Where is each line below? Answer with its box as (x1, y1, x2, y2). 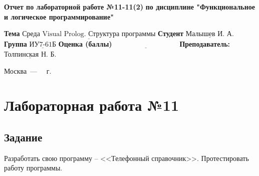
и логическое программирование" (4, 11, 114, 22)
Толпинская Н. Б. (4, 51, 57, 58)
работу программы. (4, 162, 63, 173)
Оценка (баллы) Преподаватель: (58, 39, 230, 49)
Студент (158, 28, 184, 39)
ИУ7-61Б (29, 41, 57, 49)
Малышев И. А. (185, 31, 234, 38)
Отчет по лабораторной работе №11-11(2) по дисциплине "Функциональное (4, 2, 255, 12)
